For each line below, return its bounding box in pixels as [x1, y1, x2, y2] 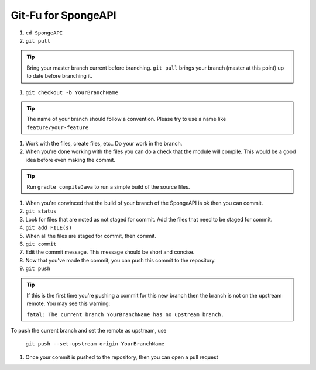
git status [25, 208, 57, 215]
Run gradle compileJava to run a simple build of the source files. [26, 183, 190, 190]
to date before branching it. [26, 72, 93, 79]
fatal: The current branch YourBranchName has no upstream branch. [26, 311, 225, 318]
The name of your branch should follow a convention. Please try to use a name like [26, 116, 226, 123]
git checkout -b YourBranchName [25, 89, 118, 96]
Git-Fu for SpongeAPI [11, 9, 116, 22]
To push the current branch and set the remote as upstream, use [11, 327, 167, 334]
